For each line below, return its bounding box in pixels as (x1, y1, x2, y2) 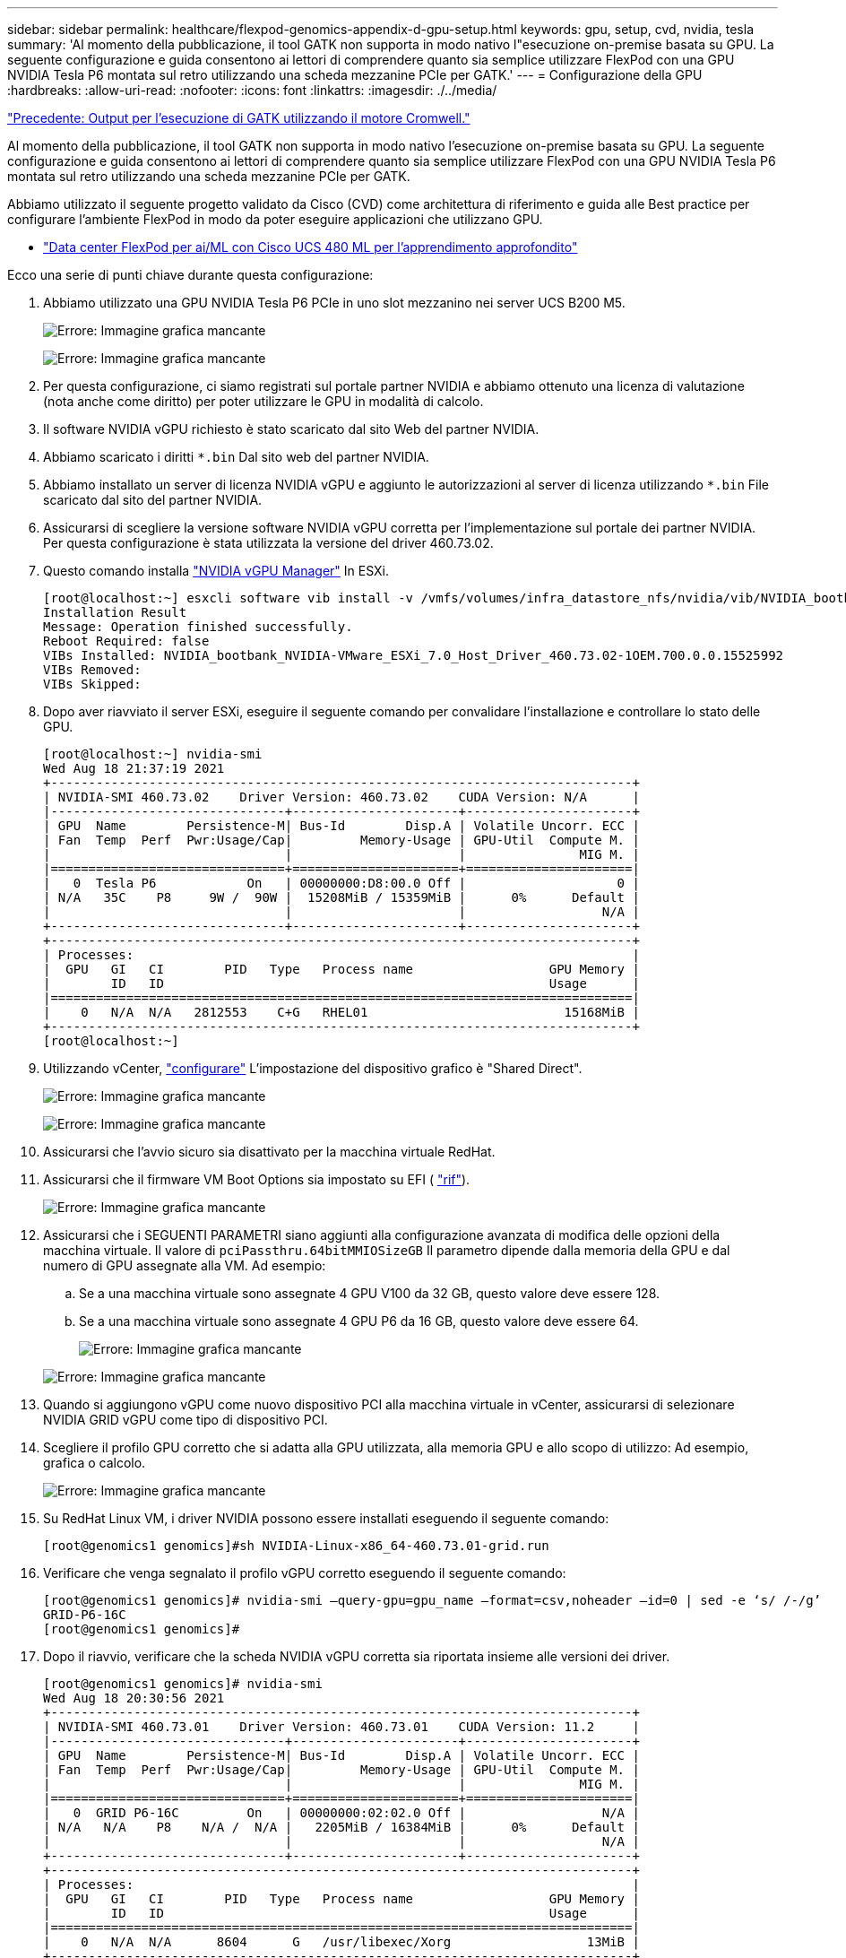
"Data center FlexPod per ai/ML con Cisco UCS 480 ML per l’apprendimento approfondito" (43, 239, 578, 255)
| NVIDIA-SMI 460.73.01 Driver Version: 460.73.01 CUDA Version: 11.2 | (43, 1720, 640, 1734)
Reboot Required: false (43, 634, 210, 648)
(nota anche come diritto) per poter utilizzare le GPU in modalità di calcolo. (43, 394, 484, 409)
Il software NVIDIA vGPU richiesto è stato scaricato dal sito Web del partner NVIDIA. (43, 421, 540, 437)
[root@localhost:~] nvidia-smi (43, 747, 263, 761)
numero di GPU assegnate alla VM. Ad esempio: (43, 1258, 326, 1273)
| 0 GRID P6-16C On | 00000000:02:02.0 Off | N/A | (43, 1806, 640, 1820)
